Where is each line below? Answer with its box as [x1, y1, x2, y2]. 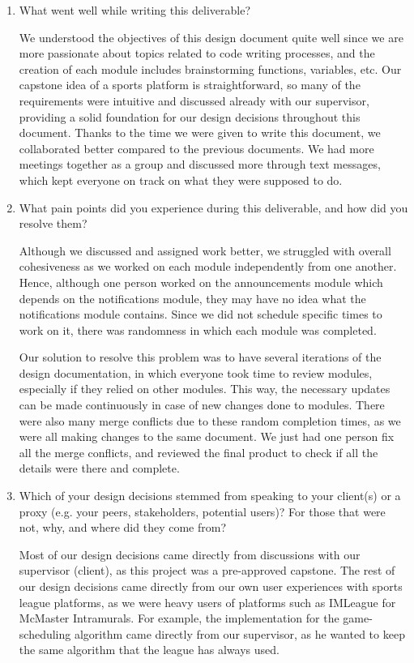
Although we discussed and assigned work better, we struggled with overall [19, 242, 391, 259]
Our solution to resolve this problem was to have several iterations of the [19, 349, 382, 366]
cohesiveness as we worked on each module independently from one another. [19, 258, 397, 275]
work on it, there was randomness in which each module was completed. [19, 321, 377, 338]
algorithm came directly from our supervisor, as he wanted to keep [74, 625, 405, 642]
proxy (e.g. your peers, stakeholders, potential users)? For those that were [19, 503, 386, 520]
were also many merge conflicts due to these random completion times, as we [19, 412, 401, 429]
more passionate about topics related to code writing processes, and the [19, 45, 375, 62]
